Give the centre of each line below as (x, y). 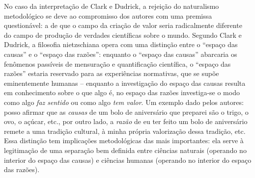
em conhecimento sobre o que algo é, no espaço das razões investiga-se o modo (122, 92)
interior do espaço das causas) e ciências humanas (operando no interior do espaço (128, 160)
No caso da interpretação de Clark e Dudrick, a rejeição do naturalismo (112, 6)
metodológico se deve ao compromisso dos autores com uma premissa (108, 15)
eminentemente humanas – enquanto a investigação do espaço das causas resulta (125, 83)
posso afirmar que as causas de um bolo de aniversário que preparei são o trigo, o (126, 112)
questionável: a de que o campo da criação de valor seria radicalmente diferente (123, 25)
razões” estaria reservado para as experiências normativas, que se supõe (112, 73)
